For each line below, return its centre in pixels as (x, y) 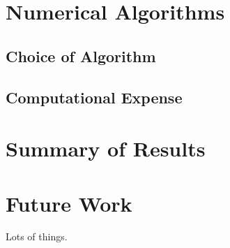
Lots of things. (37, 236)
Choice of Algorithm (81, 56)
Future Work (69, 203)
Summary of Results (106, 148)
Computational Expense (94, 97)
